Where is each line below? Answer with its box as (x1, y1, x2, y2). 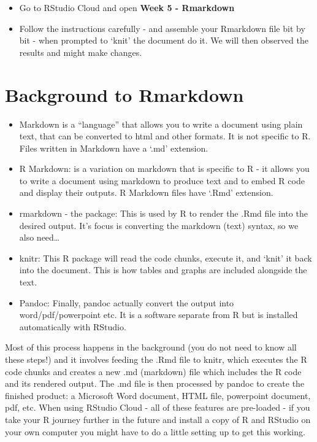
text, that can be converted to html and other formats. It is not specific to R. (19, 130, 311, 142)
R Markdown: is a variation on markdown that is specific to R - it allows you (19, 162, 310, 175)
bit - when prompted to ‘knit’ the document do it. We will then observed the (19, 34, 308, 47)
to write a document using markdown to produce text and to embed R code (19, 174, 305, 187)
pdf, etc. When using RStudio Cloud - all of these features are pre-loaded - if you (5, 401, 310, 414)
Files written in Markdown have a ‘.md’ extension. (19, 141, 208, 154)
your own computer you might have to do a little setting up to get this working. (5, 425, 305, 438)
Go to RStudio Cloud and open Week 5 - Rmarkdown (19, 1, 235, 14)
